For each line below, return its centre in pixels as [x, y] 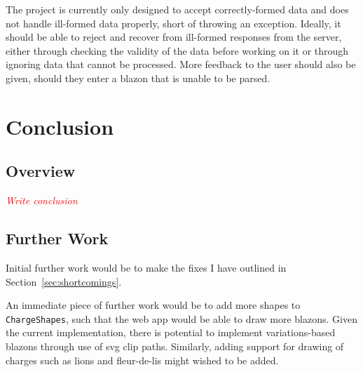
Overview [41, 171]
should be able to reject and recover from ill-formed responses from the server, [174, 37]
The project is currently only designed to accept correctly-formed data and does [177, 9]
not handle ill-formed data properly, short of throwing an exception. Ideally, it [173, 23]
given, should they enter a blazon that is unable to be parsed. [138, 78]
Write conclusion [42, 200]
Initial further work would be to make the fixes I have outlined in [146, 267]
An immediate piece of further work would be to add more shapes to [153, 305]
